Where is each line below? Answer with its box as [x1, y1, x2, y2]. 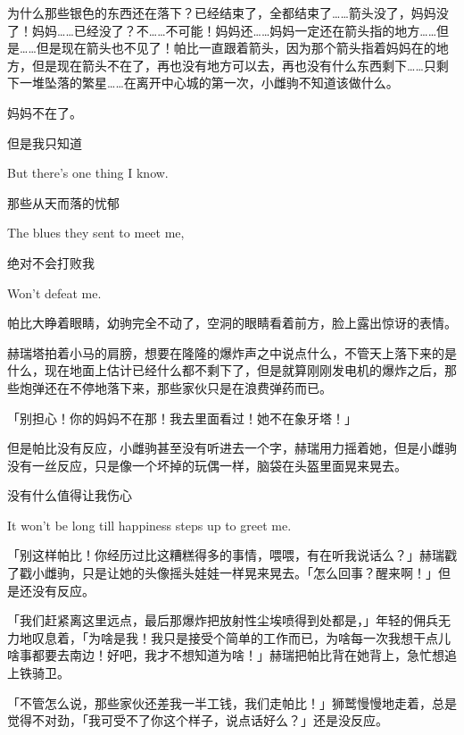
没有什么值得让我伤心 [7, 486, 132, 505]
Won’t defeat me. [7, 283, 102, 302]
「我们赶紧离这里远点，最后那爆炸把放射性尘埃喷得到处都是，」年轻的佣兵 [7, 611, 438, 630]
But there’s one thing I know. [7, 163, 169, 182]
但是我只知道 [7, 133, 82, 152]
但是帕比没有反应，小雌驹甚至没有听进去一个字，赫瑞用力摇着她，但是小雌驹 [7, 438, 457, 457]
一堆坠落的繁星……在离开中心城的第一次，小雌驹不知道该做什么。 [19, 73, 399, 92]
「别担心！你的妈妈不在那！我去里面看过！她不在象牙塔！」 [7, 408, 357, 427]
